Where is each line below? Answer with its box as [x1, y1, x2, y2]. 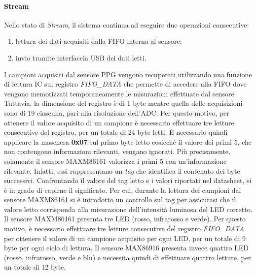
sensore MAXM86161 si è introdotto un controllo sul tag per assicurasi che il [4, 194, 236, 205]
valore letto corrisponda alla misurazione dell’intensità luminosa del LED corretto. [4, 204, 253, 214]
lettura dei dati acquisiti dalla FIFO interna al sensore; [15, 36, 182, 46]
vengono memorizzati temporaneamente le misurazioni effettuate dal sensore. [4, 88, 236, 98]
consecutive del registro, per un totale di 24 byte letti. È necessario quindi [4, 127, 228, 137]
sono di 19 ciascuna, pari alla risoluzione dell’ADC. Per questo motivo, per [4, 107, 230, 118]
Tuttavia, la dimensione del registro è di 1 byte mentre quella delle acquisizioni [4, 98, 243, 108]
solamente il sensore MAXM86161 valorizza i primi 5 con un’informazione [4, 155, 227, 166]
